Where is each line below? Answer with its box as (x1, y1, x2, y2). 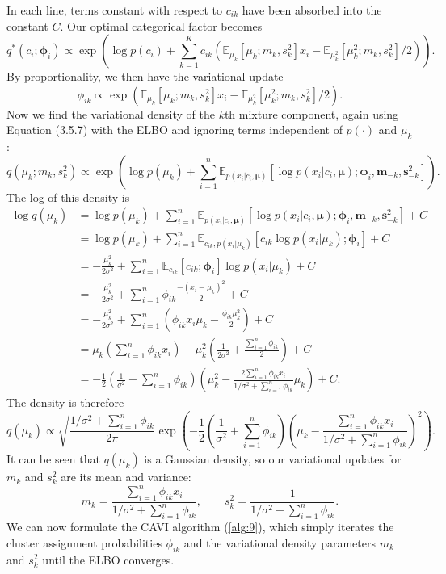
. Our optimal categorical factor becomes (60, 17, 263, 34)
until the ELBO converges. (42, 551, 175, 568)
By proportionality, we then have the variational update (6, 68, 284, 85)
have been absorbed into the (242, 2, 382, 18)
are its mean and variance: (61, 468, 191, 485)
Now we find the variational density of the (6, 105, 215, 122)
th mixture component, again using (224, 105, 399, 122)
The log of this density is (6, 188, 130, 205)
